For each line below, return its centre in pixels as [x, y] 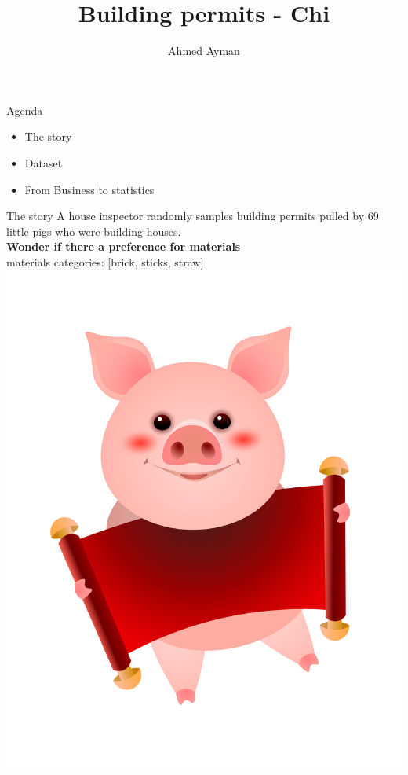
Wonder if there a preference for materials [124, 246]
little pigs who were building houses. [94, 231]
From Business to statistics [89, 189]
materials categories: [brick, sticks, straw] [105, 261]
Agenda [25, 110]
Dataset [44, 162]
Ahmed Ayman [204, 51]
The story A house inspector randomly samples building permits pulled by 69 [193, 216]
